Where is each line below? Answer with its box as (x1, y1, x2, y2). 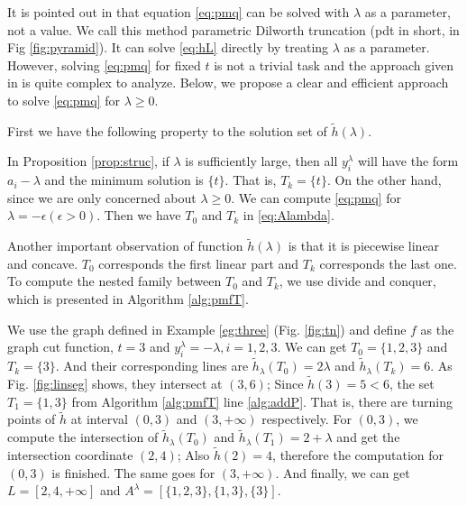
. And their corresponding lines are (55, 356, 249, 375)
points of (7, 409, 56, 428)
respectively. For (261, 409, 352, 428)
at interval (70, 409, 128, 428)
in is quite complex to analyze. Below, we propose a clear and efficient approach (7, 73, 449, 92)
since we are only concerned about (7, 188, 197, 207)
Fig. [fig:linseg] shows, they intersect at (7, 373, 223, 392)
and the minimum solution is (44, 170, 204, 189)
